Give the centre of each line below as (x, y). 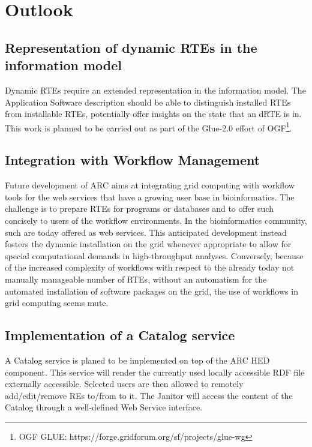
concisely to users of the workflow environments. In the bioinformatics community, (156, 220)
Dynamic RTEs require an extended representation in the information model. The (155, 90)
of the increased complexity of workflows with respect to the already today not (150, 267)
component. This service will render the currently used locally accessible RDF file (155, 372)
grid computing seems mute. (57, 303)
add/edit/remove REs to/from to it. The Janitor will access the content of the (149, 395)
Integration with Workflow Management (133, 160)
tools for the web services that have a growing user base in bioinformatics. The (150, 196)
